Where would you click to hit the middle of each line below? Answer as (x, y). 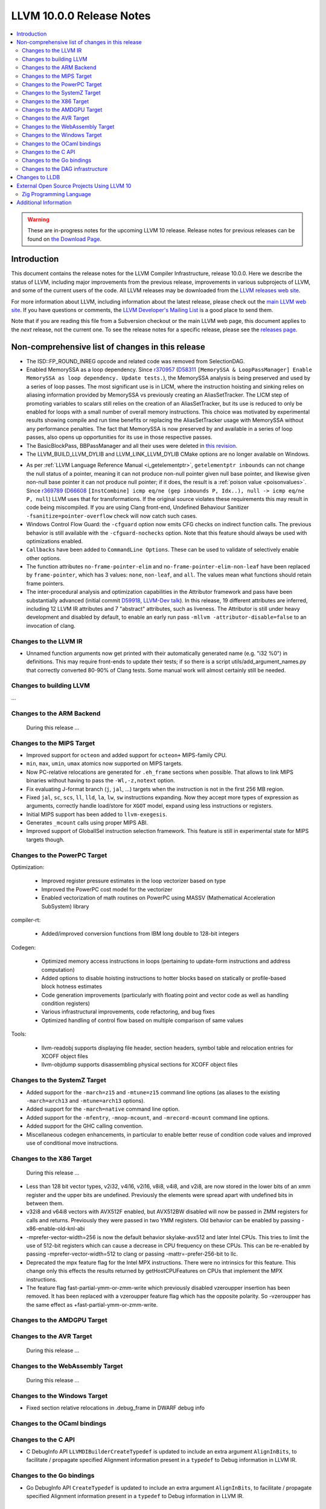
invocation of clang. (51, 625)
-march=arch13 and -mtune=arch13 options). (85, 1100)
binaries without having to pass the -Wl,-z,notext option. (101, 780)
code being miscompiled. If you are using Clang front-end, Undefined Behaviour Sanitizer (138, 508)
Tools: (19, 1034)
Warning (38, 219)
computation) (58, 969)
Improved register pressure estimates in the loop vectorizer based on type (134, 881)
